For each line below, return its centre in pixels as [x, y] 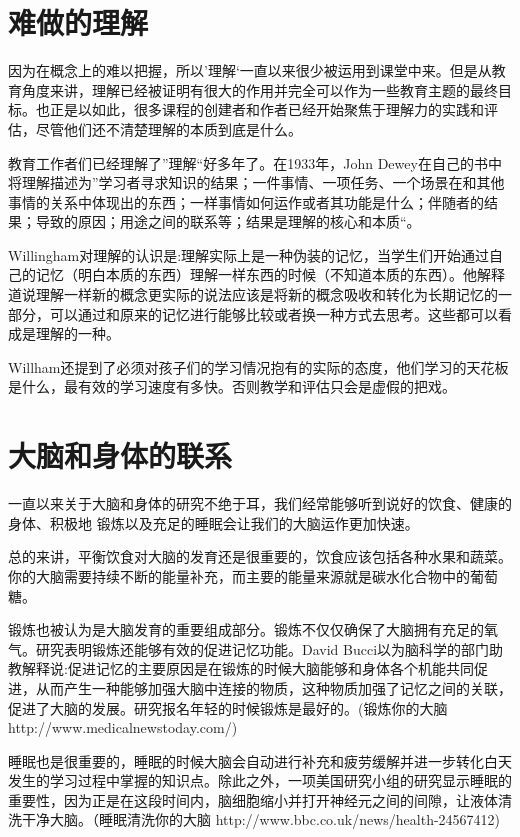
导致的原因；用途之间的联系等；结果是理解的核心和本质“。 [228, 221]
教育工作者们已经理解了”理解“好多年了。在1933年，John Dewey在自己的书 [248, 162]
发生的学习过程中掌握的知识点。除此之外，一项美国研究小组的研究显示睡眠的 [260, 780]
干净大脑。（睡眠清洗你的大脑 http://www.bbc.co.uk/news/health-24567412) [261, 819]
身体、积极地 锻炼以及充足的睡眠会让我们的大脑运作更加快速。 [213, 522]
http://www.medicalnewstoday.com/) [123, 727]
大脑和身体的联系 [120, 455]
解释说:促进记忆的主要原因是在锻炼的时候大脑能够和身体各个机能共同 [247, 668]
